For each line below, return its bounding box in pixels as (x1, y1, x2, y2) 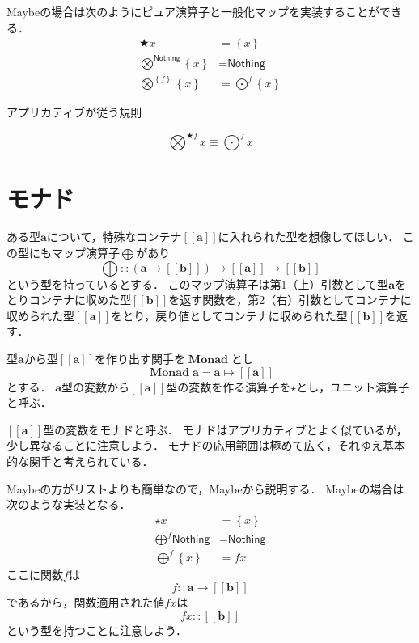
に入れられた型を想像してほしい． (218, 228, 400, 245)
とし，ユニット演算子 (296, 378, 410, 395)
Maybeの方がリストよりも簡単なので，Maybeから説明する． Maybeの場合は (6, 480, 404, 497)
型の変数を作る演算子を (166, 378, 291, 395)
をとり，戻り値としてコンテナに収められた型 (111, 307, 348, 324)
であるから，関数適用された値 (6, 594, 165, 611)
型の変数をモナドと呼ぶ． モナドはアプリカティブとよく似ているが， (43, 421, 408, 438)
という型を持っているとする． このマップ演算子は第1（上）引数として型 (6, 275, 389, 292)
